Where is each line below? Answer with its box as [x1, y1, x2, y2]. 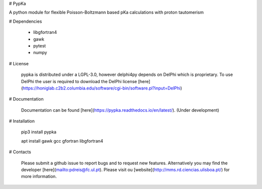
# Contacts [9, 149, 32, 155]
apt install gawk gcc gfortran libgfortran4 [21, 138, 104, 144]
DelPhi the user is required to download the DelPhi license [21, 78, 137, 84]
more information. [21, 174, 57, 179]
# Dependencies [9, 18, 42, 24]
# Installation [9, 118, 35, 124]
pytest [33, 43, 46, 48]
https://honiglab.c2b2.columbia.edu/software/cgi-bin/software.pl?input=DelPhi [22, 85, 180, 91]
